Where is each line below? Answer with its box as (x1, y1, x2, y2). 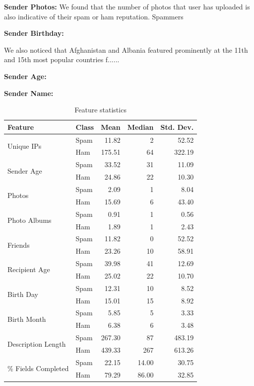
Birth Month (7, 313, 46, 324)
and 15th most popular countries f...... (4, 54, 120, 65)
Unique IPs (7, 141, 42, 151)
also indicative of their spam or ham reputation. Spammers (4, 11, 184, 21)
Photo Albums (7, 215, 52, 225)
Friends (7, 239, 30, 250)
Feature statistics (74, 104, 127, 115)
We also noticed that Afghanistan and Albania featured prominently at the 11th (4, 44, 248, 55)
